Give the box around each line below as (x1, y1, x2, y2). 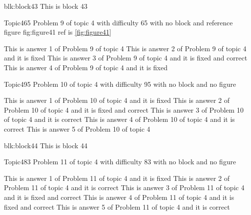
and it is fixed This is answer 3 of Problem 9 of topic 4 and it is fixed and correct (4, 53, 248, 63)
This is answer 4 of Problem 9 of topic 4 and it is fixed (4, 62, 168, 72)
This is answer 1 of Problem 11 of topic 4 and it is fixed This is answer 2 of (4, 173, 230, 183)
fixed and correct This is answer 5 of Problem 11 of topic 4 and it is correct (4, 201, 230, 212)
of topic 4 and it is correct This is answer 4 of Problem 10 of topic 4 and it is (4, 114, 235, 124)
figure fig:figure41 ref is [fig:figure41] (4, 27, 111, 37)
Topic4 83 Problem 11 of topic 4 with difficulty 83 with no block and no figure (4, 156, 236, 167)
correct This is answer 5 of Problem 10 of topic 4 (4, 123, 150, 134)
